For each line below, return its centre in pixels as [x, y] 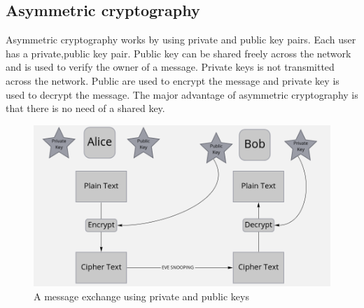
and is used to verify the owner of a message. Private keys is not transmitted [170, 67]
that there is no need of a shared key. [85, 108]
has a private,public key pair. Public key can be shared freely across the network [178, 53]
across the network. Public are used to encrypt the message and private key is [173, 80]
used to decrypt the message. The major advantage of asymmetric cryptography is [182, 94]
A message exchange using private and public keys [141, 296]
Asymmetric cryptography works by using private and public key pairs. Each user [181, 40]
